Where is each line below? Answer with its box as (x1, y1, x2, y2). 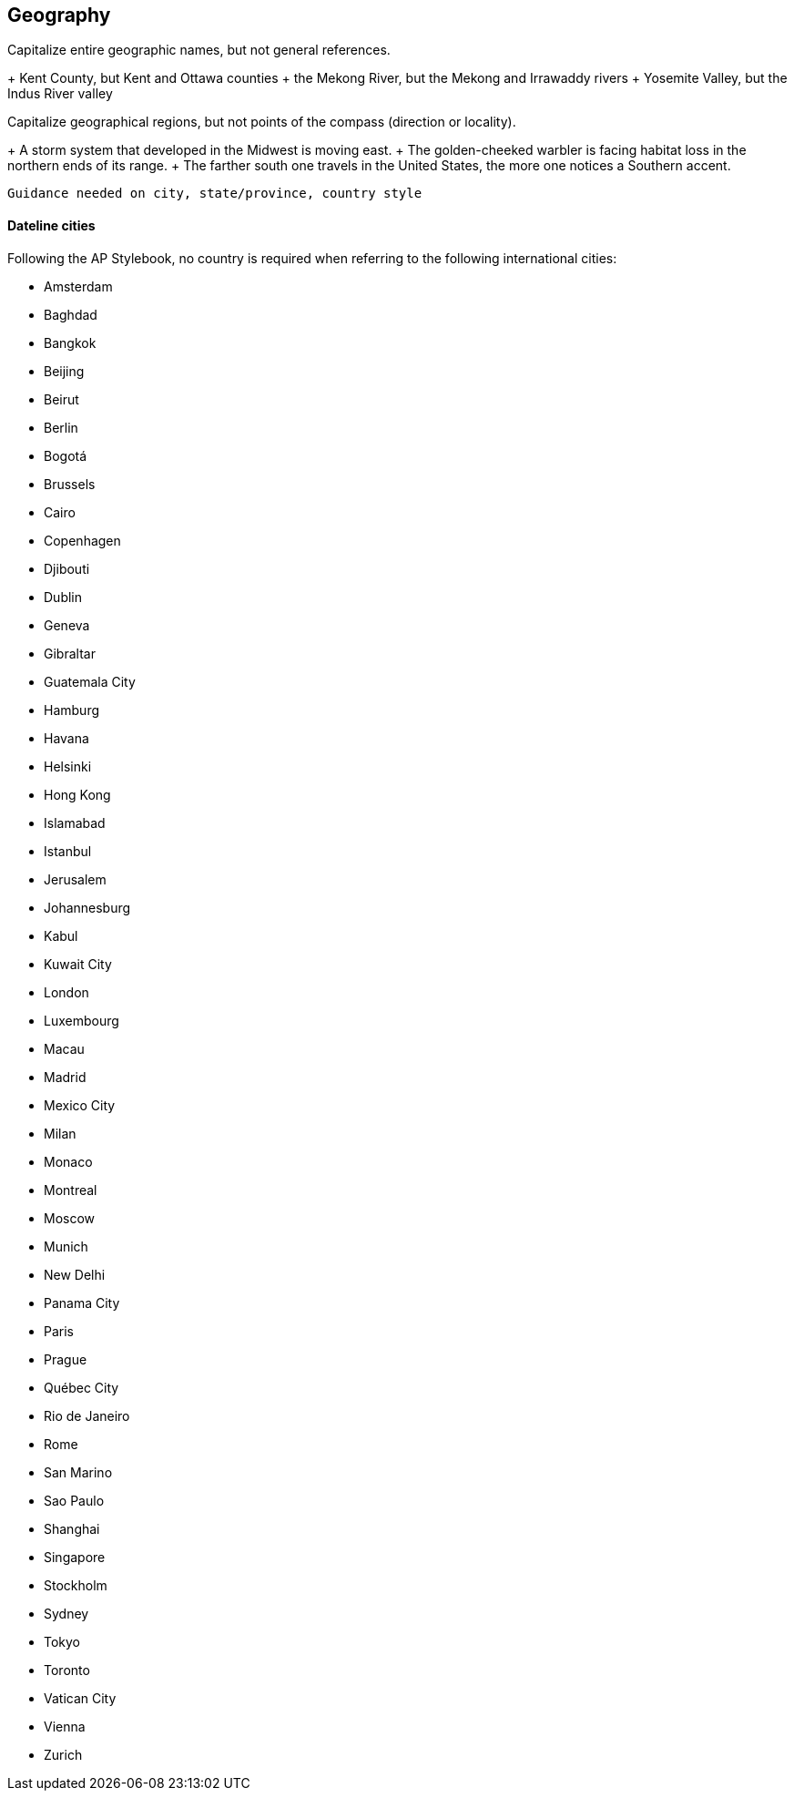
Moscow (44, 1210, 96, 1226)
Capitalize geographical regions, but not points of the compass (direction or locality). (7, 114, 516, 130)
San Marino (44, 1464, 113, 1480)
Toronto (44, 1661, 90, 1678)
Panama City (44, 1294, 120, 1311)
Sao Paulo (44, 1492, 105, 1508)
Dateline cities (7, 218, 96, 234)
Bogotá (44, 447, 87, 464)
